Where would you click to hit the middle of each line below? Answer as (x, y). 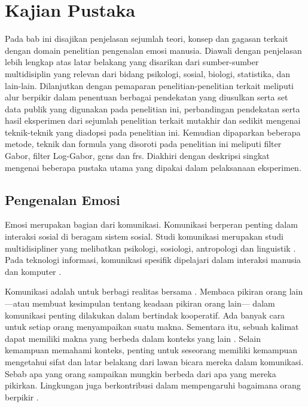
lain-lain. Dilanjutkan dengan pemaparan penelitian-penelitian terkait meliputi (149, 85)
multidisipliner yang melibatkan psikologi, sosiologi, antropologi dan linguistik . (150, 248)
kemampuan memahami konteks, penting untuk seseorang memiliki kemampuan (151, 350)
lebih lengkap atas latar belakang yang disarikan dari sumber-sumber (132, 62)
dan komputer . (33, 271)
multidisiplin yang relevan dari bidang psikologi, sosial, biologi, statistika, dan (148, 73)
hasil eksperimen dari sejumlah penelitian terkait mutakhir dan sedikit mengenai (153, 120)
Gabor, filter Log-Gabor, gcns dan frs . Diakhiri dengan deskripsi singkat (137, 156)
